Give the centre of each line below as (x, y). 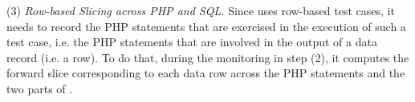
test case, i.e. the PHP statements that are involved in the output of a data (192, 42)
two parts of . (40, 88)
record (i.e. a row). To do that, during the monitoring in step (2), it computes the (208, 57)
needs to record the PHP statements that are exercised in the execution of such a (206, 26)
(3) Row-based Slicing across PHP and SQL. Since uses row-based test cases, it (201, 10)
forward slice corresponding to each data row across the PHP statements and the (206, 73)
